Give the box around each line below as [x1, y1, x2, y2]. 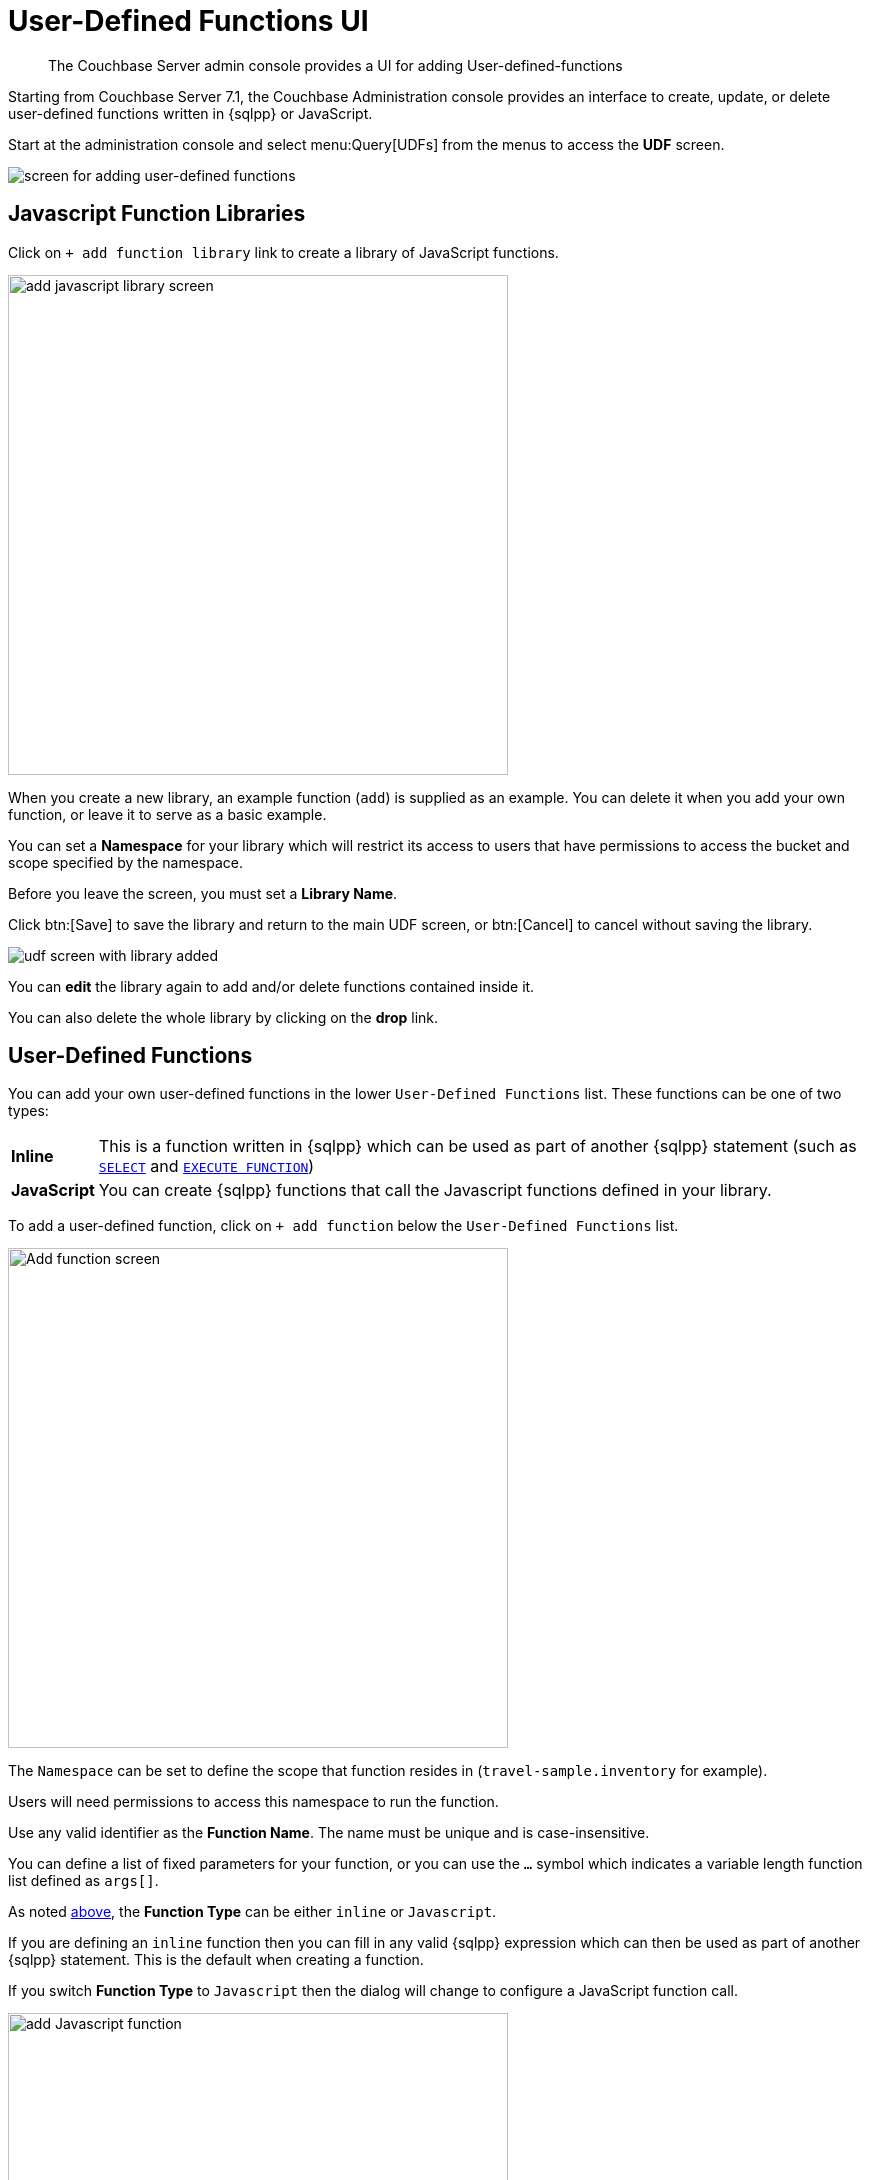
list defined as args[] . [8, 1872, 159, 1890]
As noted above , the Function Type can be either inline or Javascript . [8, 1903, 497, 1921]
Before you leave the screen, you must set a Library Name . [8, 884, 398, 902]
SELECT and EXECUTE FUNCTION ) [98, 1156, 315, 1177]
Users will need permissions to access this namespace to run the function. [8, 1793, 499, 1811]
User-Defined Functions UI [8, 4, 369, 38]
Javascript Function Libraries [8, 201, 306, 227]
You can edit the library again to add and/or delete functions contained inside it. [8, 977, 535, 995]
